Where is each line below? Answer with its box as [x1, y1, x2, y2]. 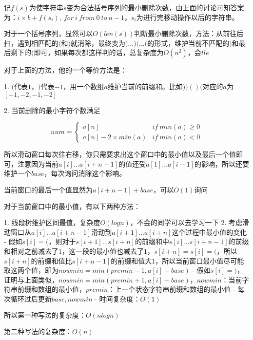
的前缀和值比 [31, 255, 72, 265]
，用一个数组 [63, 81, 104, 91]
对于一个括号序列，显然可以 [4, 28, 93, 38]
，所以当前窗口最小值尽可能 [155, 255, 244, 265]
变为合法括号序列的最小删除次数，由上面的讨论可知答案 [66, 2, 244, 12]
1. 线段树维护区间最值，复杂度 [4, 217, 100, 227]
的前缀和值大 [111, 255, 152, 265]
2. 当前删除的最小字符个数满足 [4, 105, 100, 115]
